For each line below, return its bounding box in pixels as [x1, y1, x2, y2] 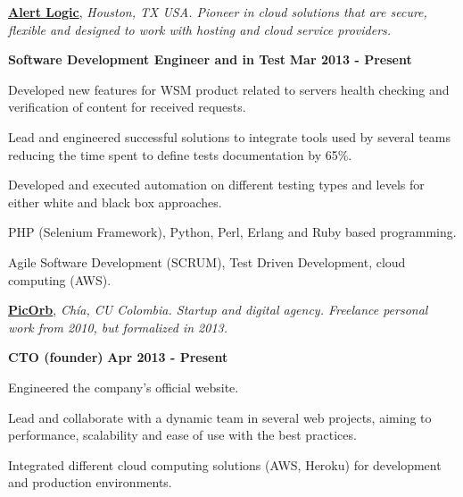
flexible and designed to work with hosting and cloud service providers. [8, 20, 392, 38]
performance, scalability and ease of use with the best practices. [8, 425, 357, 444]
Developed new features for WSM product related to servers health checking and [8, 80, 450, 98]
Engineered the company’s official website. [8, 377, 239, 396]
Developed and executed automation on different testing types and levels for [8, 175, 425, 194]
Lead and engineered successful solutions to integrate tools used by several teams [8, 127, 451, 146]
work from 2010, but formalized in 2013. [8, 317, 228, 336]
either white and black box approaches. [8, 192, 222, 211]
